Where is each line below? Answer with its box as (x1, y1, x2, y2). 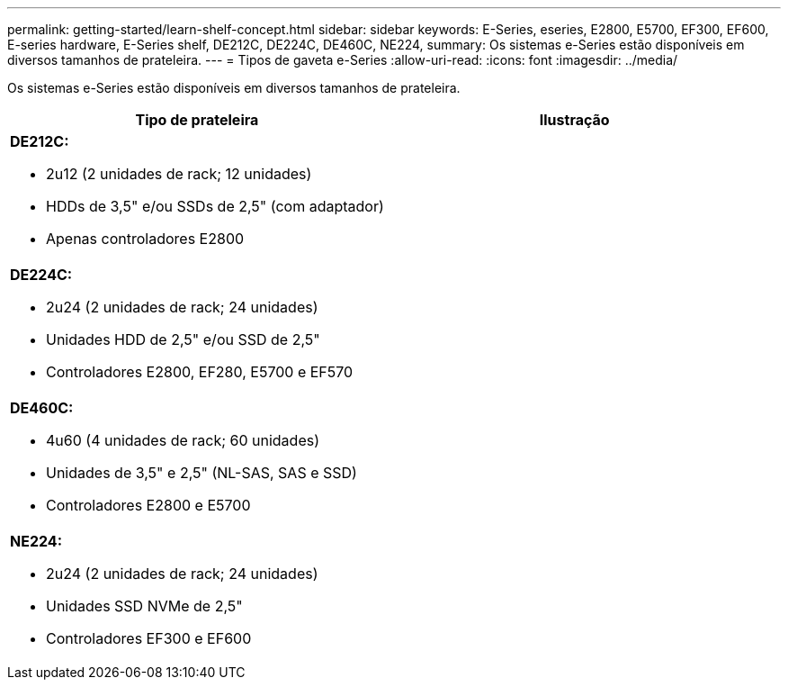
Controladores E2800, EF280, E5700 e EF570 (46, 363, 354, 381)
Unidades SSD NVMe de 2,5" (46, 597, 243, 615)
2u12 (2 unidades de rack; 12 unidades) (46, 165, 312, 183)
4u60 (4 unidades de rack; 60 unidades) (46, 431, 319, 449)
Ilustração (539, 111, 610, 129)
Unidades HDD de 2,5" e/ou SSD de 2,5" (46, 330, 320, 348)
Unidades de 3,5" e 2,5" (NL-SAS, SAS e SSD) (46, 464, 357, 482)
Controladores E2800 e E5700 (46, 496, 251, 514)
